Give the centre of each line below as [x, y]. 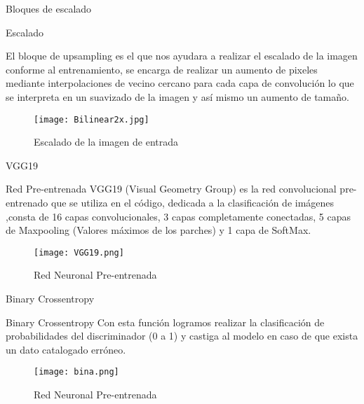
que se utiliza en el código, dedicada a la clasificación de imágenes [193, 202]
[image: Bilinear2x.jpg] [92, 119]
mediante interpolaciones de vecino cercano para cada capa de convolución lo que [180, 83]
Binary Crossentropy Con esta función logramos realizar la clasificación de [165, 322]
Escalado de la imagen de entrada [106, 142]
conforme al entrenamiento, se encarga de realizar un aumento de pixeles [162, 69]
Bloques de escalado [49, 8]
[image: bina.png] [76, 372]
